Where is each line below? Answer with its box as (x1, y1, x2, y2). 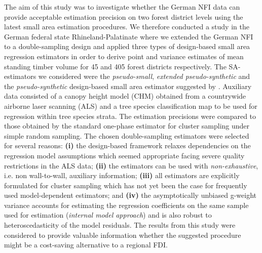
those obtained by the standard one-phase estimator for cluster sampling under (4, 120, 250, 131)
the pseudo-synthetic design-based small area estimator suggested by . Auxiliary (4, 80, 252, 91)
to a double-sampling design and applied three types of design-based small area (4, 41, 250, 52)
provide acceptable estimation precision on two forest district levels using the (4, 11, 243, 22)
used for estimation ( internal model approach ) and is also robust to (4, 209, 212, 220)
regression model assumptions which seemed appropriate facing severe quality (4, 150, 245, 160)
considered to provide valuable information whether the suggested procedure (4, 229, 241, 240)
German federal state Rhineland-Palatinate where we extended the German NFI (4, 31, 253, 41)
